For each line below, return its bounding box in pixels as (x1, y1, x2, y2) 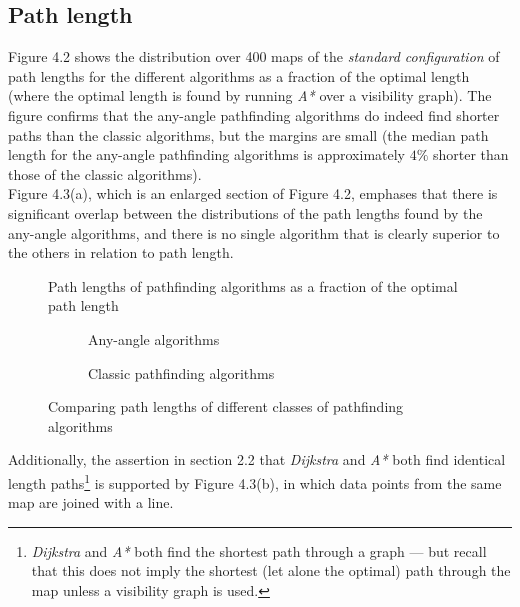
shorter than (433, 144, 509, 165)
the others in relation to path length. (8, 242, 234, 263)
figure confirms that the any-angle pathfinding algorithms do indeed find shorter (8, 104, 500, 125)
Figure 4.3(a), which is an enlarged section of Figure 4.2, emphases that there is (8, 183, 498, 204)
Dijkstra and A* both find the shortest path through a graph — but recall (31, 540, 487, 561)
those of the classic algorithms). (8, 163, 202, 184)
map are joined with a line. (8, 492, 174, 513)
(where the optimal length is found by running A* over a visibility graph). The (8, 85, 492, 106)
